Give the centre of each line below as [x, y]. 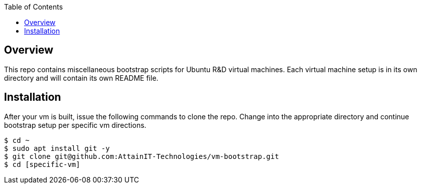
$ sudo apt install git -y [57, 148]
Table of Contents [34, 7]
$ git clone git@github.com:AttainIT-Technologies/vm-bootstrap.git [142, 156]
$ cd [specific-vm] [42, 164]
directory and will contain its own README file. [81, 78]
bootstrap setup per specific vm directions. [75, 125]
